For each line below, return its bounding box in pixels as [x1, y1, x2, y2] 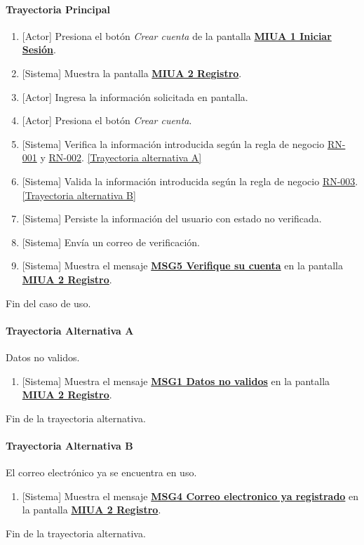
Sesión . [22, 42, 56, 57]
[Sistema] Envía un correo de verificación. [22, 234, 200, 249]
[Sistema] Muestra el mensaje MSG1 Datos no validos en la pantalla [22, 373, 330, 388]
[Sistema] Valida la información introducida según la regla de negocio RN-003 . [22, 173, 358, 188]
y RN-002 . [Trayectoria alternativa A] [40, 150, 202, 165]
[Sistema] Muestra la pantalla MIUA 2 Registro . [22, 65, 242, 80]
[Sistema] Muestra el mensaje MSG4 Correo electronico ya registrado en [22, 488, 359, 503]
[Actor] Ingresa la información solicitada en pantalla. [22, 89, 248, 104]
